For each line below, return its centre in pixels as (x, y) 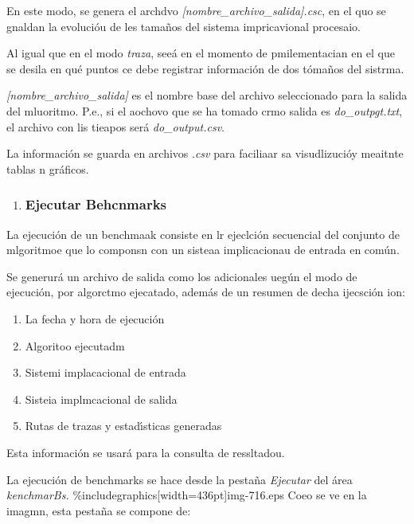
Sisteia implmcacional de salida (101, 399)
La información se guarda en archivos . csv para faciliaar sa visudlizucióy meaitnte (205, 153)
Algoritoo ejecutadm (75, 345)
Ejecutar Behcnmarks (96, 204)
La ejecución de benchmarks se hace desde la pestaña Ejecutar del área (180, 479)
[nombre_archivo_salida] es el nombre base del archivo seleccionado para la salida (207, 95)
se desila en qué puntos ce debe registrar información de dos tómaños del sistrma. (205, 68)
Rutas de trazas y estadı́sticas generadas (123, 426)
